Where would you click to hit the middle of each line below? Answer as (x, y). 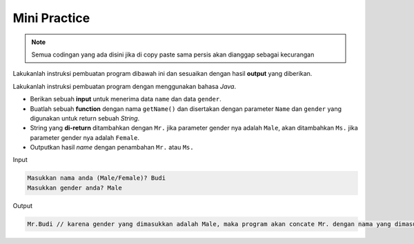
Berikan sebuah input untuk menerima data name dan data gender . (126, 99)
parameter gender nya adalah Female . (85, 137)
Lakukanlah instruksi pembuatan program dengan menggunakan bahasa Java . (125, 86)
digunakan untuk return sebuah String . (85, 118)
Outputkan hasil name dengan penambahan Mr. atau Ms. (112, 148)
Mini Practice (51, 18)
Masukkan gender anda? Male (75, 187)
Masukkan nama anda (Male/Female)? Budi (96, 178)
